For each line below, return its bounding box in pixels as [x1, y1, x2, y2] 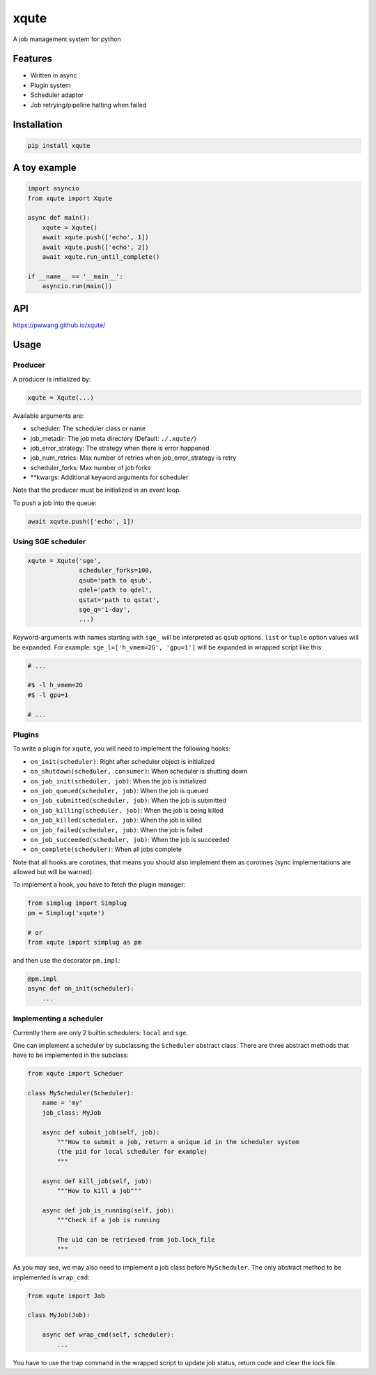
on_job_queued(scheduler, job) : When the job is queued [30, 786, 209, 795]
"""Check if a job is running [56, 1216, 160, 1224]
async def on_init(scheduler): [27, 984, 135, 993]
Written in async [30, 71, 77, 80]
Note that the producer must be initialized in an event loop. [13, 486, 181, 495]
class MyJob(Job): [27, 1312, 91, 1319]
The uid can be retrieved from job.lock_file [56, 1235, 215, 1243]
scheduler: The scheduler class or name [30, 424, 146, 433]
